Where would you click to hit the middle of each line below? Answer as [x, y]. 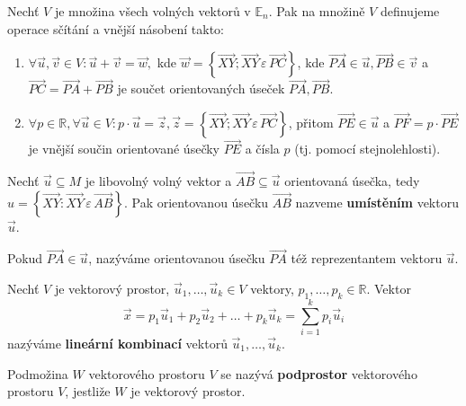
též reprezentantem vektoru [367, 258]
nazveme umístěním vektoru [377, 202]
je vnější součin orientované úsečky [124, 149]
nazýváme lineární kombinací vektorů [117, 343]
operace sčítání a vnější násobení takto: [116, 28]
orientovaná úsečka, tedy [352, 181]
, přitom [311, 122]
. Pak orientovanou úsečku [196, 202]
